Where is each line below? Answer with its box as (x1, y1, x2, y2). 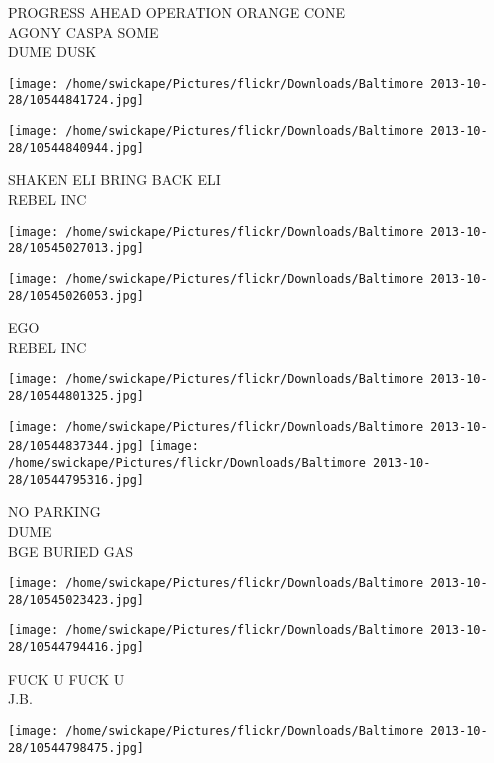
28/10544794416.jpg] (8, 640, 145, 655)
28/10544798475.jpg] (8, 740, 145, 755)
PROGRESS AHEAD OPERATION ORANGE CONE (8, 2, 346, 22)
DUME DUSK (8, 41, 97, 62)
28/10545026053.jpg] (8, 288, 145, 303)
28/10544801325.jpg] (8, 389, 145, 404)
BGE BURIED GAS (8, 540, 134, 561)
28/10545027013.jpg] (8, 241, 145, 256)
